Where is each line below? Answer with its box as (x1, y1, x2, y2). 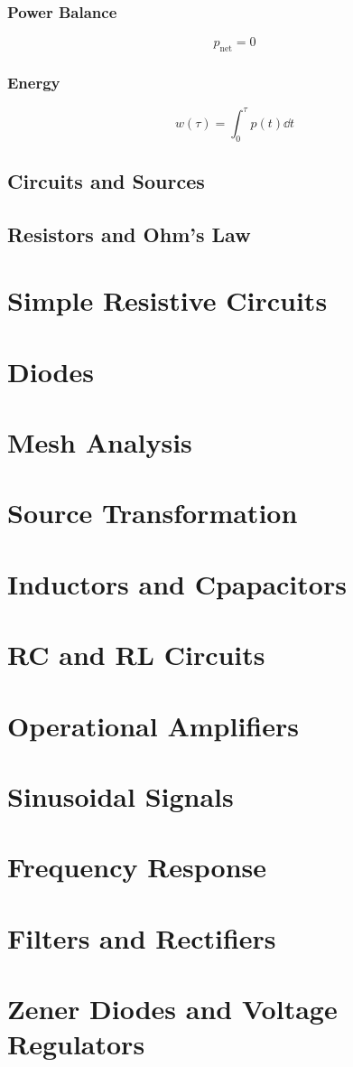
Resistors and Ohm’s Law (7, 220, 251, 248)
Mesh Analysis (7, 424, 192, 461)
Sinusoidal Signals (7, 777, 234, 814)
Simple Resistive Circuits (7, 282, 328, 319)
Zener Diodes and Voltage (7, 990, 338, 1027)
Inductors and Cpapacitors (7, 565, 347, 602)
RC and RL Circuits (7, 636, 265, 673)
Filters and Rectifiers (7, 919, 276, 956)
